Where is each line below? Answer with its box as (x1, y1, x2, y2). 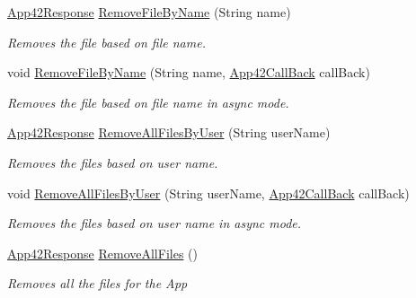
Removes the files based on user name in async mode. (7, 214, 302, 232)
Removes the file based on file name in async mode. (7, 92, 289, 111)
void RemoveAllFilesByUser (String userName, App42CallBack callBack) (7, 183, 410, 202)
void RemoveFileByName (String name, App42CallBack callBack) (7, 63, 370, 82)
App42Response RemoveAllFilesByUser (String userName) (7, 123, 331, 142)
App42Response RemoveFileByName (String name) (7, 3, 291, 21)
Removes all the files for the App (7, 274, 188, 293)
